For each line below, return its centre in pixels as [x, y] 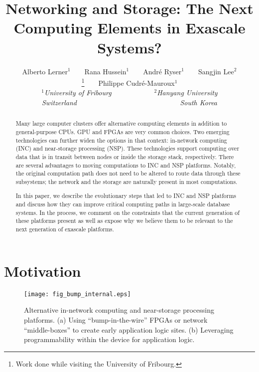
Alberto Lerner [45, 71]
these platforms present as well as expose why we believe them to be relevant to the [124, 221]
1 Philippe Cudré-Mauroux [128, 82]
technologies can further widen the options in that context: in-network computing [121, 140]
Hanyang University [187, 93]
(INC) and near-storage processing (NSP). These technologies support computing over [128, 148]
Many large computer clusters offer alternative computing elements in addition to [121, 123]
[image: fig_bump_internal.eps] [77, 294]
